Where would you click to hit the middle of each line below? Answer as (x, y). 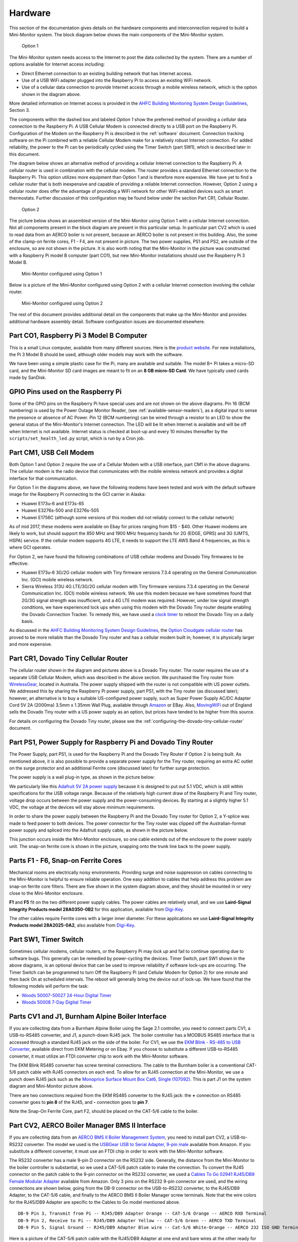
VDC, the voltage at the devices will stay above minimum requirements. (82, 807)
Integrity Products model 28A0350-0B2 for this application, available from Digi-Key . (97, 909)
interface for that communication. (43, 478)
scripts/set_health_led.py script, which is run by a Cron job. (77, 438)
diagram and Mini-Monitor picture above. (51, 1086)
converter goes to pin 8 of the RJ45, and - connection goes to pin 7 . (79, 1102)
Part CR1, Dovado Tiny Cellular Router (69, 659)
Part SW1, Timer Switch (46, 940)
